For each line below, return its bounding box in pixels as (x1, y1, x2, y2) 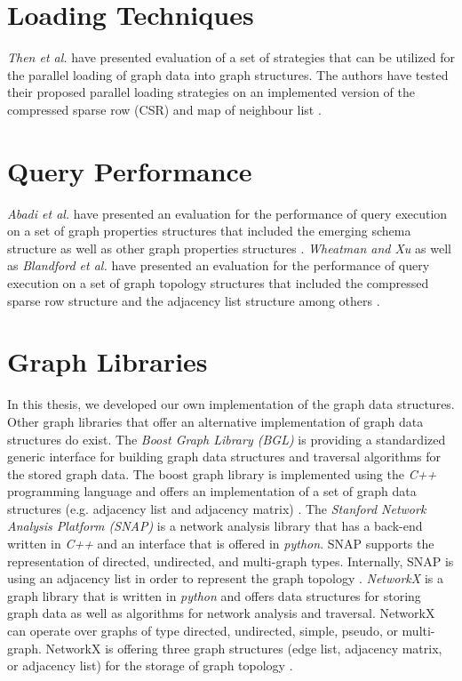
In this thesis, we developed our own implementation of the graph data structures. (7, 395, 455, 413)
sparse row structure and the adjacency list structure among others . (7, 291, 380, 309)
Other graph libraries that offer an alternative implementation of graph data (7, 412, 424, 430)
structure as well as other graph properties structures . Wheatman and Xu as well (7, 238, 451, 257)
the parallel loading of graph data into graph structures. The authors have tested (7, 65, 449, 84)
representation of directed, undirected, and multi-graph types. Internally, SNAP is (7, 551, 454, 570)
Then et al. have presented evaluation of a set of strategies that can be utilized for (7, 48, 455, 67)
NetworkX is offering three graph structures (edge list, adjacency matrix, (45, 638, 442, 657)
